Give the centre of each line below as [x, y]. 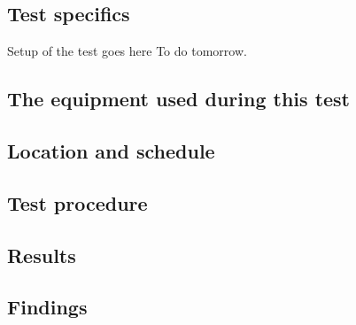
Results [42, 255]
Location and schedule [111, 150]
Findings [47, 307]
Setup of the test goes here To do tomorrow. [127, 51]
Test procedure [77, 202]
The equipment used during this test [179, 99]
